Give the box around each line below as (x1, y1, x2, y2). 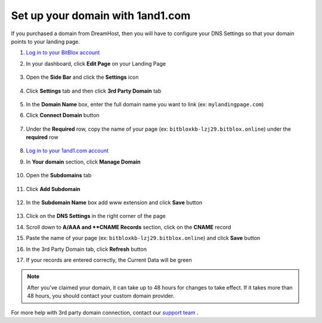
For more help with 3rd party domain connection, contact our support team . (11, 309, 199, 316)
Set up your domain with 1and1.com (11, 9, 191, 22)
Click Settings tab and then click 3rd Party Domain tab (26, 87, 162, 94)
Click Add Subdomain (26, 185, 80, 192)
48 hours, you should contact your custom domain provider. (27, 293, 175, 300)
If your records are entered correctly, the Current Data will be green (26, 256, 192, 263)
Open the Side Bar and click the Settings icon (26, 73, 139, 81)
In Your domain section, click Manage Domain (26, 158, 141, 165)
